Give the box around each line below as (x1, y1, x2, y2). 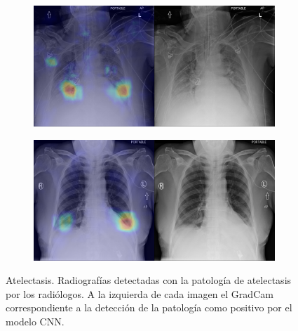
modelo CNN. (6, 313, 65, 328)
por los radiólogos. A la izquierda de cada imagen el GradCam (6, 286, 273, 301)
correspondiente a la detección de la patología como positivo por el (6, 300, 292, 315)
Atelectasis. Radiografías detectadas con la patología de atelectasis (6, 273, 292, 287)
